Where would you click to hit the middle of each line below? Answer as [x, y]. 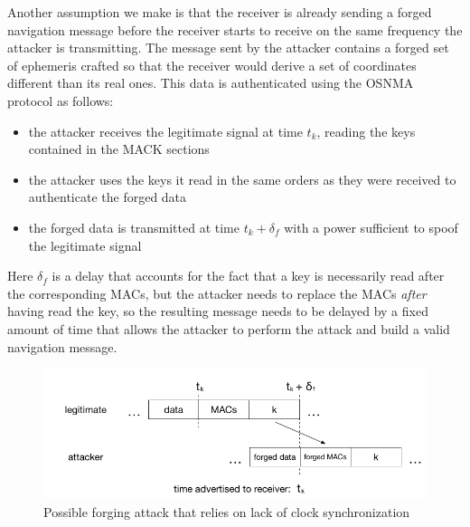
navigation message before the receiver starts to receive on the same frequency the [235, 29]
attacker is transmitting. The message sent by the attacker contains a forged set [228, 48]
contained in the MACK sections [119, 149]
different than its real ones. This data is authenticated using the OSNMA [211, 83]
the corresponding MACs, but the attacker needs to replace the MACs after [217, 293]
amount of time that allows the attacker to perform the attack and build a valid [229, 328]
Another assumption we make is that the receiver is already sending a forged [220, 12]
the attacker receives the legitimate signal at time [165, 131]
